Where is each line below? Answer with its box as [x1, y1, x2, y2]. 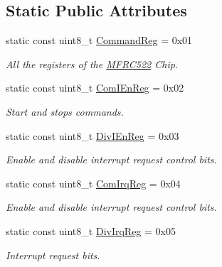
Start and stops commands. [6, 104, 124, 119]
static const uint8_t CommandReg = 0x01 [6, 33, 193, 48]
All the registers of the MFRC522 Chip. [6, 56, 179, 71]
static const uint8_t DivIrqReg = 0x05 [6, 223, 176, 238]
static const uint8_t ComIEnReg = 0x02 [6, 80, 184, 95]
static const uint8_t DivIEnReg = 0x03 [6, 128, 179, 143]
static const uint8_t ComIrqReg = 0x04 [6, 175, 181, 190]
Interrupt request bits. [6, 247, 100, 262]
